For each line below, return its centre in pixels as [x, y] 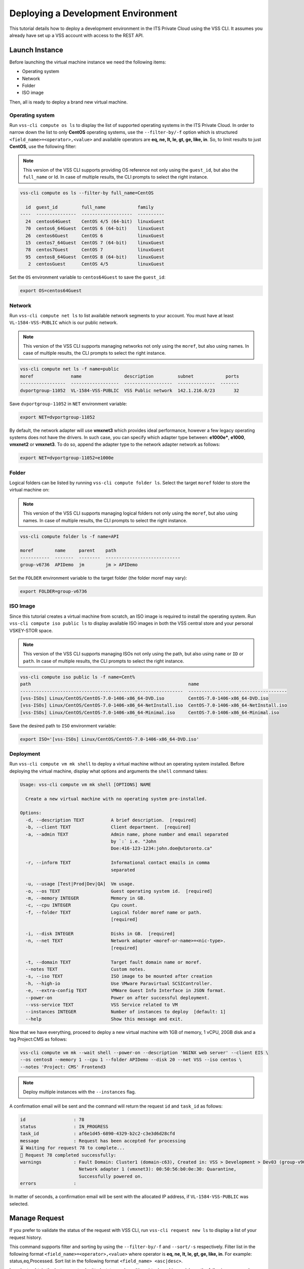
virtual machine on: [29, 490]
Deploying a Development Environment [93, 13]
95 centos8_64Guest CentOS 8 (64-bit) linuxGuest [95, 257]
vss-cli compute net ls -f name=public [69, 369]
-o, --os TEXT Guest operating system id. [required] [119, 891]
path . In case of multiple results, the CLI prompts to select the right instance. [104, 661]
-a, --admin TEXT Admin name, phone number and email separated [127, 834]
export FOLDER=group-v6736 [53, 592]
